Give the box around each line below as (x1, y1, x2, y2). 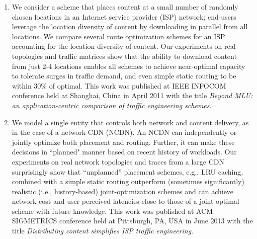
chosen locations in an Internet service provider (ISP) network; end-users (12, 11, 236, 22)
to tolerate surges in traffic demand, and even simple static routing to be (12, 70, 236, 81)
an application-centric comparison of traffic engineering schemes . (12, 100, 212, 110)
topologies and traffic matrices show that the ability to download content (12, 50, 237, 61)
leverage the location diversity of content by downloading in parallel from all (12, 21, 248, 32)
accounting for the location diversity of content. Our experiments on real (12, 41, 236, 51)
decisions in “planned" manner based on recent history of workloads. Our (12, 146, 237, 157)
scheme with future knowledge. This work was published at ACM (12, 205, 213, 216)
